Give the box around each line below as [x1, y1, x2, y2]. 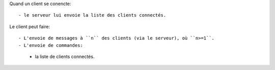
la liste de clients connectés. [35, 53, 95, 59]
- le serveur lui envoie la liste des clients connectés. [18, 13, 167, 18]
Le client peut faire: [9, 23, 50, 30]
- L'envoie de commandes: [18, 42, 84, 48]
